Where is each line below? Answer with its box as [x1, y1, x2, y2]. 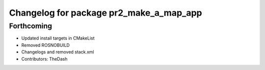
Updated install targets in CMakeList [21, 35, 95, 41]
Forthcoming [9, 22, 53, 30]
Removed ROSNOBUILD [21, 42, 70, 48]
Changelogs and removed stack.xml [21, 49, 94, 55]
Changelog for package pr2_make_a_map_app [9, 7, 202, 18]
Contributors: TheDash [21, 56, 68, 62]
